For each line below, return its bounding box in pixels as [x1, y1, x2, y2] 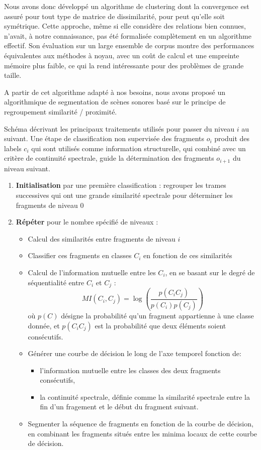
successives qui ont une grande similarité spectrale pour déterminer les [16, 189, 233, 200]
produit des [214, 133, 250, 144]
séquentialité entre [28, 277, 84, 287]
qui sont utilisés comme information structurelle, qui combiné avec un [31, 143, 246, 153]
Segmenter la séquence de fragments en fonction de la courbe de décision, [28, 418, 253, 429]
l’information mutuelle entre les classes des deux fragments [40, 365, 221, 375]
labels [4, 143, 22, 153]
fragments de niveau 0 [16, 199, 84, 210]
